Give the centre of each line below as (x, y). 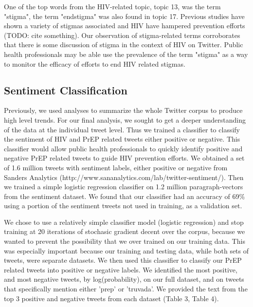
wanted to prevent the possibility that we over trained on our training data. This (125, 241)
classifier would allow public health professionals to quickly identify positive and (123, 148)
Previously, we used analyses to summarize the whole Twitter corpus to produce (123, 110)
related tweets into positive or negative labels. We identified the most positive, (121, 269)
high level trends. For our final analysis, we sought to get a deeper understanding (125, 119)
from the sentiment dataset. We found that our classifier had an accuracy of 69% (125, 196)
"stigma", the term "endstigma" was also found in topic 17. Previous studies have (124, 16)
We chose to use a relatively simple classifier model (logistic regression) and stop (124, 222)
